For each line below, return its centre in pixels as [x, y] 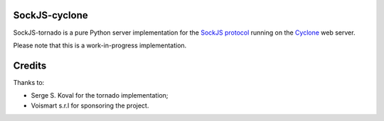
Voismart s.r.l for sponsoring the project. [90, 105]
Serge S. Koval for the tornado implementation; [100, 96]
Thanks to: [29, 82]
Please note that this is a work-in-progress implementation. [100, 45]
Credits [30, 65]
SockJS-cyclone [50, 15]
